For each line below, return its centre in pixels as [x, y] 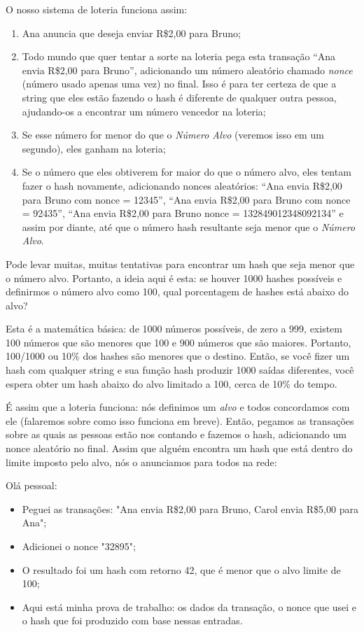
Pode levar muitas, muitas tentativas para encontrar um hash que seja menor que [180, 264]
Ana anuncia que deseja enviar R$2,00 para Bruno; [131, 33]
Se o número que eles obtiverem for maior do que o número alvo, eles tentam [187, 172]
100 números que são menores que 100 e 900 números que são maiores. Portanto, [178, 342]
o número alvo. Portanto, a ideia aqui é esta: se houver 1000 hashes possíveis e [174, 278]
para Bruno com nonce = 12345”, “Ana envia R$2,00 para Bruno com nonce [186, 199]
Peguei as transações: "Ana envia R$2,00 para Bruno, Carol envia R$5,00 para [190, 508]
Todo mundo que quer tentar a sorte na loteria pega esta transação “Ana [179, 56]
